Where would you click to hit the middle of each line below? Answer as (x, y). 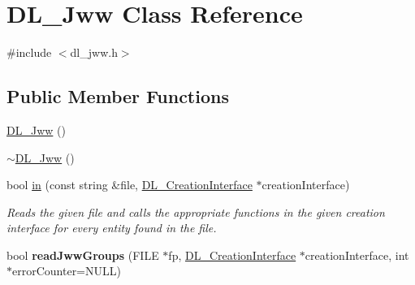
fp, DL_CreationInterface (232, 255)
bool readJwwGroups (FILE (83, 255)
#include (29, 52)
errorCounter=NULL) (67, 271)
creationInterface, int (357, 255)
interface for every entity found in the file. (112, 228)
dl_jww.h (94, 52)
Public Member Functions (118, 96)
